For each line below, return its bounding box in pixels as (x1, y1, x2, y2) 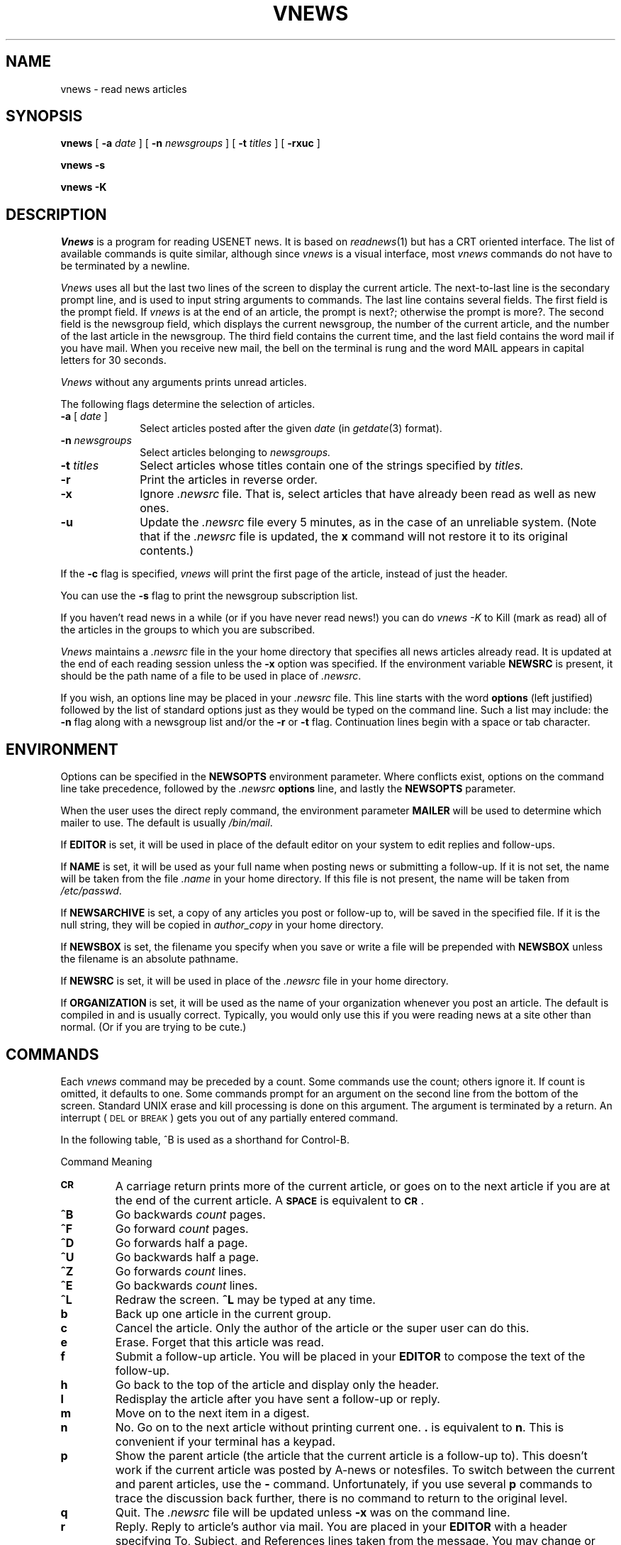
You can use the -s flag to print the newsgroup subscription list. (60, 589, 358, 602)
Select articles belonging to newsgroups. (140, 446, 331, 459)
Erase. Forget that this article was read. (115, 1334, 325, 1349)
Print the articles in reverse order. (140, 472, 318, 487)
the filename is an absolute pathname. (60, 953, 239, 965)
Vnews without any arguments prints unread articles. (60, 376, 307, 389)
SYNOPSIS (6, 107, 83, 126)
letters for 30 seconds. (60, 354, 167, 367)
